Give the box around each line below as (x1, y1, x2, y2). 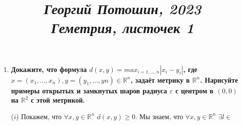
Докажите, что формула (11, 64, 87, 74)
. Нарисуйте (200, 74, 238, 85)
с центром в (175, 85, 214, 95)
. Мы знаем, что (135, 111, 183, 121)
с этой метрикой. (31, 95, 85, 105)
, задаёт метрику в (130, 74, 190, 85)
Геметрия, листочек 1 (51, 18, 194, 38)
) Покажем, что (16, 111, 62, 121)
